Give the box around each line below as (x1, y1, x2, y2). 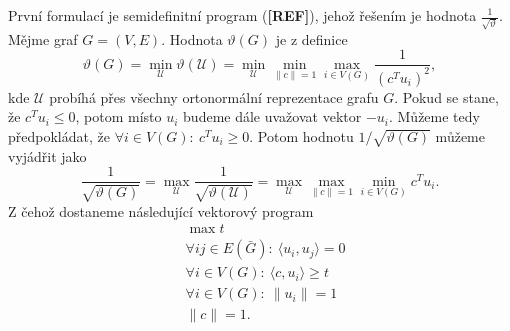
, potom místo (75, 106, 162, 127)
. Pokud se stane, (394, 86, 499, 107)
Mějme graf (8, 28, 78, 49)
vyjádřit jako (8, 145, 87, 166)
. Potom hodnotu (249, 125, 354, 146)
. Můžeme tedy (388, 106, 480, 127)
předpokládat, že (8, 125, 110, 146)
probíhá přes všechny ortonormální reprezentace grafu (49, 86, 379, 107)
